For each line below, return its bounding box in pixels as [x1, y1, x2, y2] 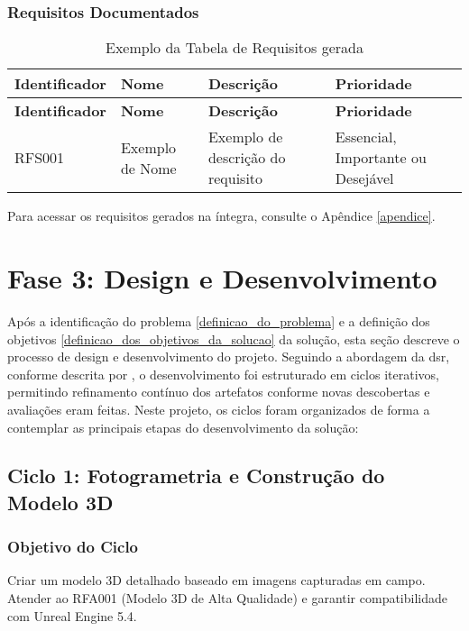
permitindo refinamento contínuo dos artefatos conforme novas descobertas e [7, 382, 430, 401]
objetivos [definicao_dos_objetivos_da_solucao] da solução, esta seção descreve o [7, 329, 460, 348]
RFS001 [14, 147, 65, 169]
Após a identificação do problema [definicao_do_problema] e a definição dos [7, 311, 430, 330]
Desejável [335, 168, 394, 189]
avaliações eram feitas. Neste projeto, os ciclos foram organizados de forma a [7, 399, 430, 418]
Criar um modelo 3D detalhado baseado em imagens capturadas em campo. [7, 571, 426, 590]
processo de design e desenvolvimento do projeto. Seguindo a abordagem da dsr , [7, 347, 450, 366]
